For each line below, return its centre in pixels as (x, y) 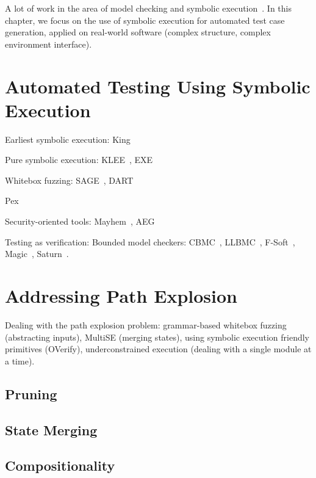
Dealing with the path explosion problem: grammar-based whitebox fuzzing (146, 324)
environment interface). (48, 44)
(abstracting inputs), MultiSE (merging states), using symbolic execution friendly (157, 337)
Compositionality (60, 465)
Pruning (31, 393)
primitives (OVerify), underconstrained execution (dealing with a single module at (158, 349)
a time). (20, 360)
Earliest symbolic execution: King (68, 139)
